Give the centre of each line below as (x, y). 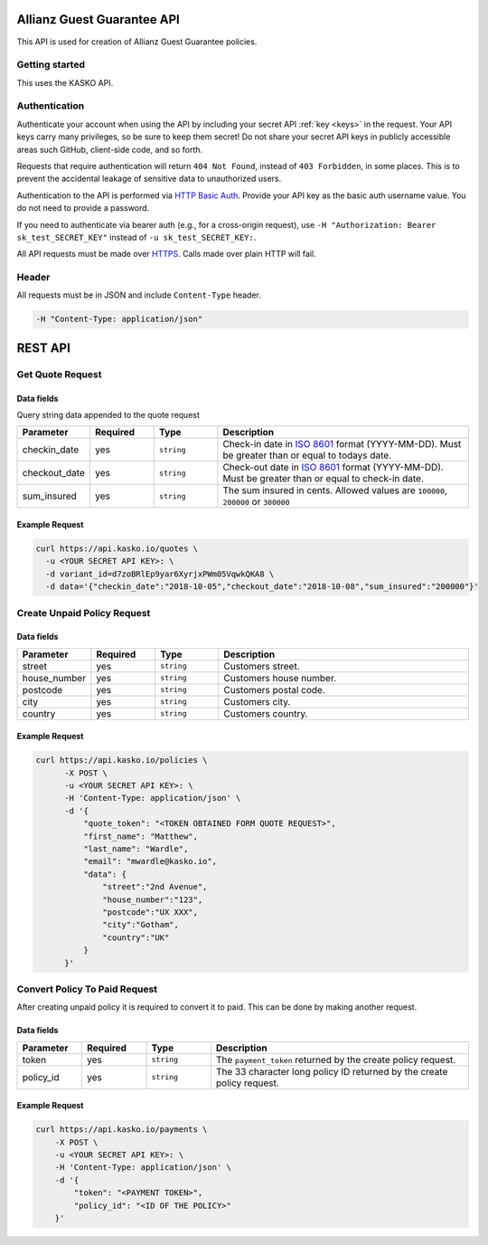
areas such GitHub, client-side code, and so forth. (110, 149)
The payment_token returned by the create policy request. (336, 1060)
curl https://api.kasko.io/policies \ (122, 760)
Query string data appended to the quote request (108, 415)
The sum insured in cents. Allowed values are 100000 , (335, 490)
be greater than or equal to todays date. (307, 455)
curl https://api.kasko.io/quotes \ (117, 548)
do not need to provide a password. (83, 208)
